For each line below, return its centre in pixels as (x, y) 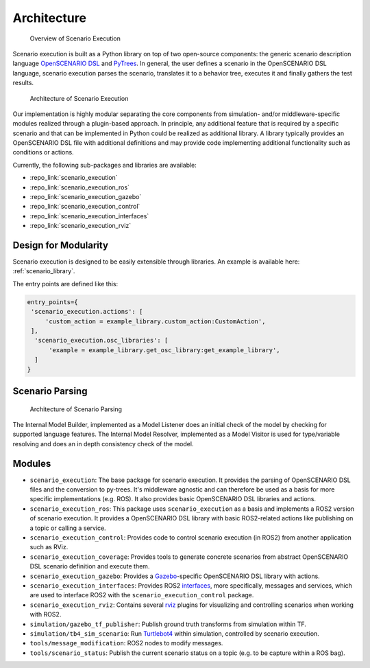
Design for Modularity (61, 245)
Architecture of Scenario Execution (79, 98)
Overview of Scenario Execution (75, 38)
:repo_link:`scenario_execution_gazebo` (86, 197)
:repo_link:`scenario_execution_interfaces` (89, 216)
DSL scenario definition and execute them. (90, 566)
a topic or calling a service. (68, 528)
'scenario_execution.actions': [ (87, 312)
